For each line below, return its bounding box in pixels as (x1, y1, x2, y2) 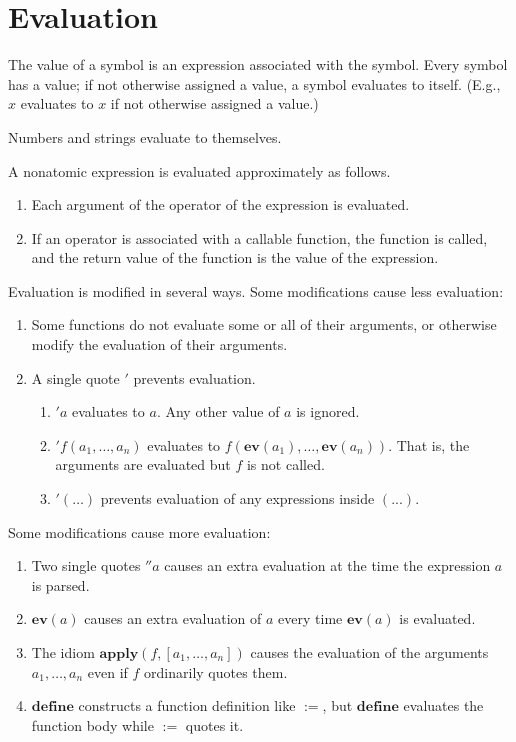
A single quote (31, 367, 120, 388)
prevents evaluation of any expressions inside (100, 488, 375, 509)
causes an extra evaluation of (84, 608, 262, 629)
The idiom (31, 642, 95, 662)
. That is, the (388, 434, 470, 455)
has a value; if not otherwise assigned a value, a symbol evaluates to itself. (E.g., (8, 73, 501, 94)
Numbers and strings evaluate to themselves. (8, 126, 282, 147)
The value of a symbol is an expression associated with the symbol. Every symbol (8, 54, 508, 75)
